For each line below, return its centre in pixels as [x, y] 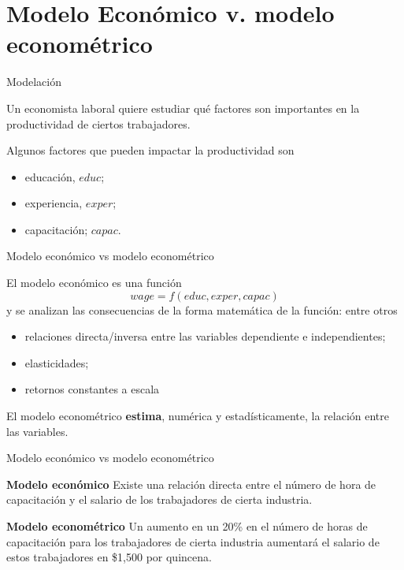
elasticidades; [57, 362]
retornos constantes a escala [92, 389]
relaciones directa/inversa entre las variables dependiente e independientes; [205, 336]
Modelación [34, 82]
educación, [50, 176]
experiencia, [54, 203]
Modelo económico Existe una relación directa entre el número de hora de [191, 484]
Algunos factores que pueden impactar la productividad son [150, 150]
